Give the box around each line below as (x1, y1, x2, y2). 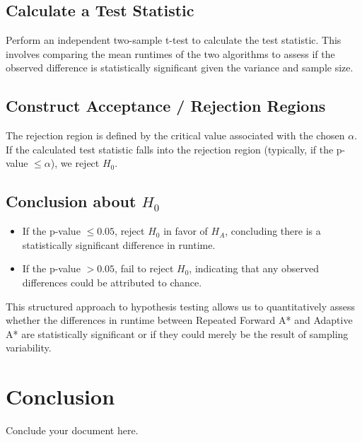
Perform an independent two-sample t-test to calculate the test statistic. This (6, 33, 341, 47)
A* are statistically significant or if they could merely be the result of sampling (6, 326, 349, 341)
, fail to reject (115, 261, 174, 276)
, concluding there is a (225, 223, 321, 238)
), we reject (50, 156, 100, 170)
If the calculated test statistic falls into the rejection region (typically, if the (6, 141, 334, 156)
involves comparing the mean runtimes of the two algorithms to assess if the (6, 46, 335, 61)
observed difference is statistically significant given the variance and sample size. (6, 60, 354, 75)
